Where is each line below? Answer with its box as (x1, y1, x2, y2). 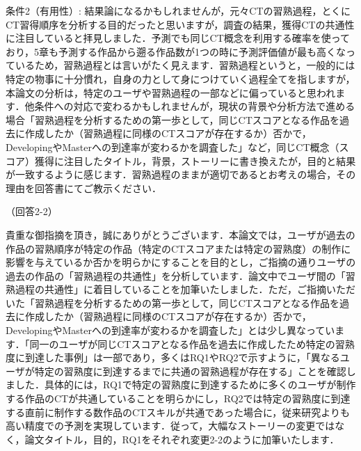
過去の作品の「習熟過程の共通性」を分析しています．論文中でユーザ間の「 (6, 268, 346, 283)
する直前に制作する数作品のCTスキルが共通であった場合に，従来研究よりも (6, 404, 351, 419)
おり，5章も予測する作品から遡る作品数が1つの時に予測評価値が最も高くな (6, 44, 346, 58)
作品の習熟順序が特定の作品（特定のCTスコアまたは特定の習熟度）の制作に (6, 241, 351, 255)
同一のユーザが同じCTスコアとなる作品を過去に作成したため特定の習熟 (29, 336, 355, 351)
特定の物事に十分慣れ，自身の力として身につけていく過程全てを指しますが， (6, 71, 355, 86)
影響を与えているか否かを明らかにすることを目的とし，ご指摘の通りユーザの (6, 255, 356, 269)
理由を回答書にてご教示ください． (6, 180, 161, 195)
